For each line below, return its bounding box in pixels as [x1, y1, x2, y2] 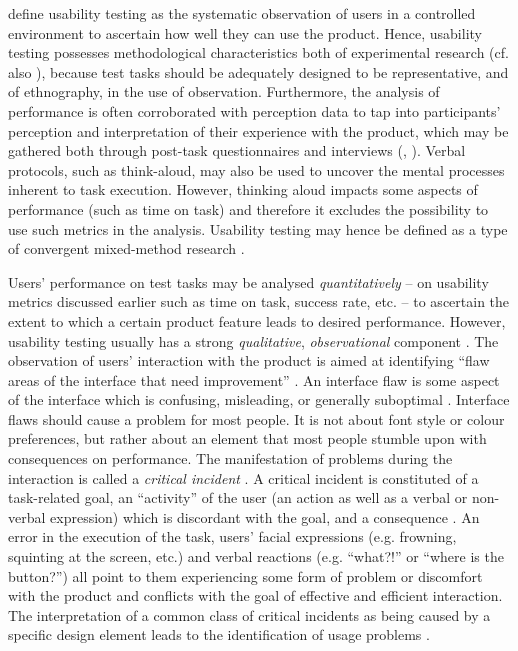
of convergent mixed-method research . [8, 238, 245, 259]
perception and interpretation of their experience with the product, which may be [8, 120, 509, 141]
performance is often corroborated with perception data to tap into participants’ [8, 100, 501, 121]
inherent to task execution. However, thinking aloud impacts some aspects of [8, 179, 478, 200]
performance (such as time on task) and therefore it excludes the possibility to [8, 198, 489, 219]
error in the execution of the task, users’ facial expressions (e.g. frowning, [8, 526, 457, 547]
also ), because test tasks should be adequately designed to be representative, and [8, 61, 509, 82]
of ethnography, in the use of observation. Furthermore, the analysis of [8, 81, 440, 102]
